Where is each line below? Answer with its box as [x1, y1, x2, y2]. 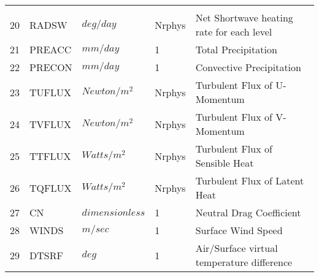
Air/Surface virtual [195, 241, 278, 255]
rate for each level [195, 25, 272, 39]
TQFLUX [29, 180, 72, 195]
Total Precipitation [195, 42, 277, 56]
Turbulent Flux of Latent [195, 173, 304, 188]
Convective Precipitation [195, 60, 301, 74]
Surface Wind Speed [195, 223, 283, 237]
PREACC [29, 42, 72, 56]
